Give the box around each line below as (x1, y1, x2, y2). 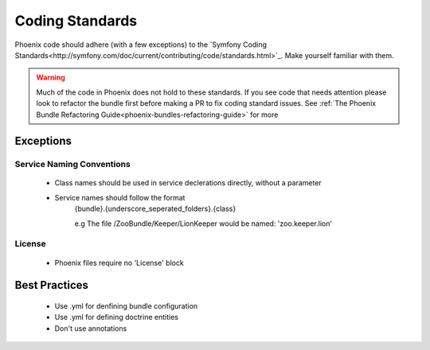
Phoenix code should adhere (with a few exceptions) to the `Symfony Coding (14, 40, 267, 49)
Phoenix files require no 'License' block (54, 258, 185, 267)
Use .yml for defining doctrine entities (54, 313, 179, 322)
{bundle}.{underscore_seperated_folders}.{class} (74, 204, 236, 214)
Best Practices (14, 278, 89, 292)
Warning (36, 72, 65, 83)
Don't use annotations (54, 323, 127, 333)
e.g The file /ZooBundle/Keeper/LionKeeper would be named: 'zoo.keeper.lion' (74, 219, 333, 228)
